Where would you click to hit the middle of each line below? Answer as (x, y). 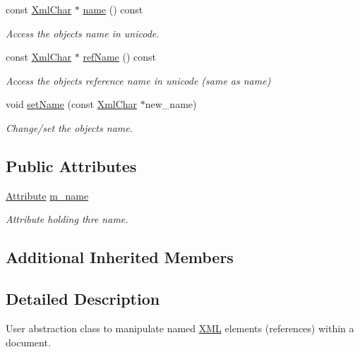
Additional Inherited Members (120, 257)
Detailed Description (83, 299)
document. (28, 342)
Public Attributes (71, 165)
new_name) (171, 104)
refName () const (119, 57)
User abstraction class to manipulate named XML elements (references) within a (180, 328)
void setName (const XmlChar (72, 104)
